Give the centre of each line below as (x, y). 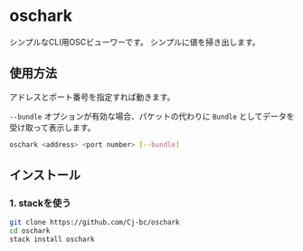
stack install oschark (52, 240)
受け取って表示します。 (52, 127)
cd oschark (30, 231)
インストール (45, 175)
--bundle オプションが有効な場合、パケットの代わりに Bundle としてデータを (152, 116)
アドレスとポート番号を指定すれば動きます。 (92, 97)
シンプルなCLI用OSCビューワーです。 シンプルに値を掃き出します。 (135, 42)
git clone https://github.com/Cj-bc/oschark (95, 223)
